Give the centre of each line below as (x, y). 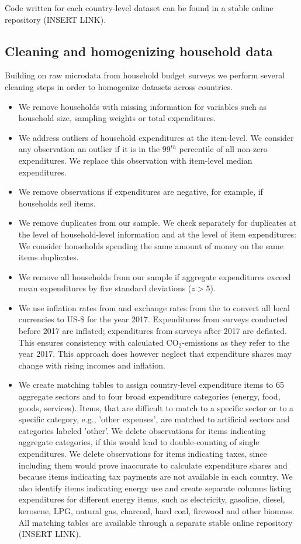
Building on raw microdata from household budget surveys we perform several (145, 75)
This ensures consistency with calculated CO (98, 342)
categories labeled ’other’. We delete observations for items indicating (142, 430)
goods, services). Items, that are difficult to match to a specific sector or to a (156, 407)
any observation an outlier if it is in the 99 (94, 149)
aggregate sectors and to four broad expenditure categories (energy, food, (149, 396)
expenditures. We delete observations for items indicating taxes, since (143, 454)
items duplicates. (49, 257)
